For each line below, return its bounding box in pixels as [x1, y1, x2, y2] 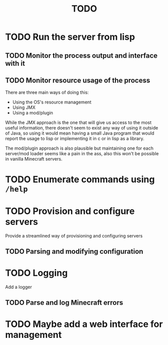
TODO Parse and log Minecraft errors [5, 298, 123, 307]
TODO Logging [5, 267, 68, 279]
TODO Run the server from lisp [5, 31, 135, 43]
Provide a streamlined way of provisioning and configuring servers [5, 233, 143, 239]
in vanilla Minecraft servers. [5, 156, 63, 162]
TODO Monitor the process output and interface [5, 51, 158, 60]
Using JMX [12, 104, 36, 110]
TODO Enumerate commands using [5, 174, 155, 185]
